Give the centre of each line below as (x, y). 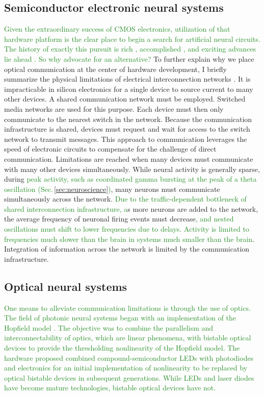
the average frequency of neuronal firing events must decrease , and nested (119, 219)
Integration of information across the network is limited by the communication (127, 249)
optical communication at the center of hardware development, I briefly (115, 69)
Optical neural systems (66, 286)
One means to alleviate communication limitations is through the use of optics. (127, 307)
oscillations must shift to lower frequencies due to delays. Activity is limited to (127, 229)
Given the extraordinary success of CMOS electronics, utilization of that (117, 29)
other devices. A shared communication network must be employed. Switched (125, 99)
